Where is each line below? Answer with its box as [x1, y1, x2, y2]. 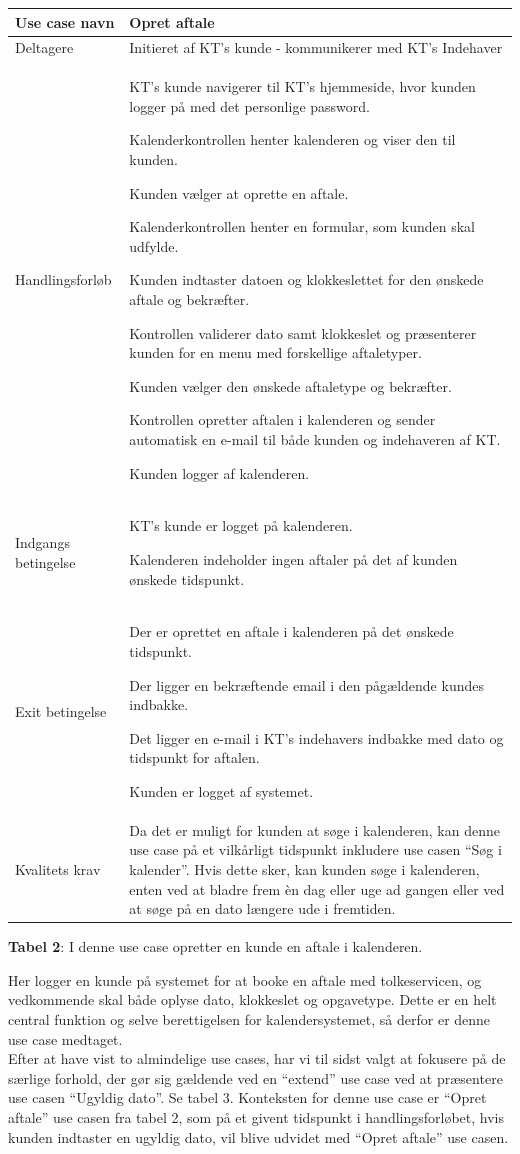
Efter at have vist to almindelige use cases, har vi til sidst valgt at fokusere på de [8, 1048, 506, 1069]
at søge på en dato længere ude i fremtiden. [129, 898, 396, 919]
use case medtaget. [8, 1028, 123, 1049]
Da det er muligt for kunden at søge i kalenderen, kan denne [129, 819, 500, 840]
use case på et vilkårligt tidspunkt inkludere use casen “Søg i [129, 839, 502, 860]
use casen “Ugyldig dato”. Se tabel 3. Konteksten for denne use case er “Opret [8, 1087, 487, 1108]
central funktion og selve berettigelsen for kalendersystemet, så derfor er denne [8, 1009, 491, 1030]
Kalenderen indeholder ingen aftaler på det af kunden [129, 548, 458, 569]
